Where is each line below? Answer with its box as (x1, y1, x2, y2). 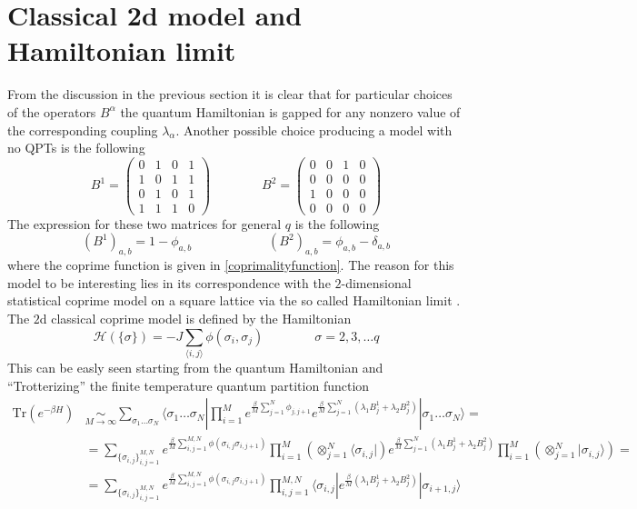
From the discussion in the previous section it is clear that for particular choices (7, 85, 453, 104)
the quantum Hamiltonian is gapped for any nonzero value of (120, 102, 461, 121)
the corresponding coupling (7, 120, 158, 139)
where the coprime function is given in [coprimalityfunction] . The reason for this (7, 255, 454, 274)
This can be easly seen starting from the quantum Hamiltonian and (7, 357, 383, 376)
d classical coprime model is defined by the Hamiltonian (39, 309, 352, 328)
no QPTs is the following (7, 138, 145, 157)
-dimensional (341, 273, 412, 292)
